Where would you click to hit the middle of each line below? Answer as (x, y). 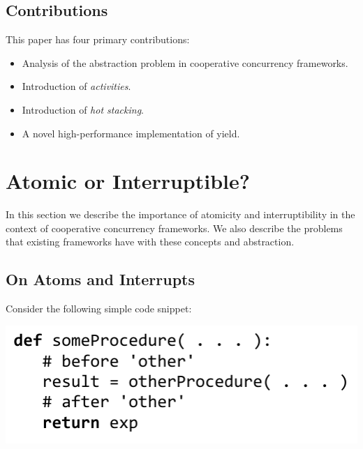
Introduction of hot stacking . (83, 109)
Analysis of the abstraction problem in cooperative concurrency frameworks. (185, 62)
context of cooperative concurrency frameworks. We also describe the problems (174, 228)
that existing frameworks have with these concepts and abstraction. (150, 242)
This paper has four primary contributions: (98, 39)
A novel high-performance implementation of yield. (131, 133)
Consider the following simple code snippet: (99, 309)
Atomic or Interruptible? (128, 181)
